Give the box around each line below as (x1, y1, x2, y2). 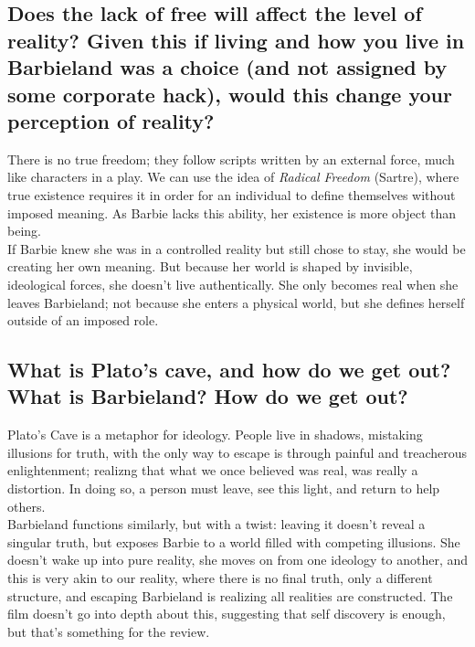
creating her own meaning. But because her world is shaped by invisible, (7, 257, 413, 276)
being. (7, 221, 41, 240)
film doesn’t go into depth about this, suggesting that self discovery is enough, (7, 604, 446, 623)
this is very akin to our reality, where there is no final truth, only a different (7, 568, 433, 588)
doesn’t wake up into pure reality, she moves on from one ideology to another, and (7, 550, 468, 569)
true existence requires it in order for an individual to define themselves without (7, 185, 456, 204)
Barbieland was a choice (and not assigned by (7, 53, 448, 81)
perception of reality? (7, 106, 215, 134)
